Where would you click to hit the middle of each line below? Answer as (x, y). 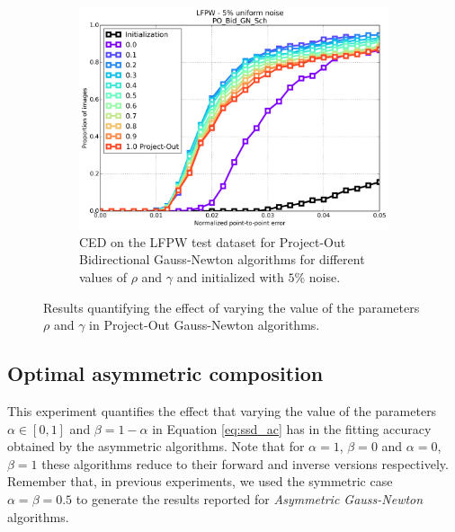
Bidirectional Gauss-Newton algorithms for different (222, 259)
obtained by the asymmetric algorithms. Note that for (156, 446)
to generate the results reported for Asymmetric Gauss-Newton (250, 498)
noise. (325, 277)
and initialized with (230, 277)
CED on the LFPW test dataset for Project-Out (213, 241)
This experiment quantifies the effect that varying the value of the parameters (222, 411)
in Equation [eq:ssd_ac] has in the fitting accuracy (292, 428)
